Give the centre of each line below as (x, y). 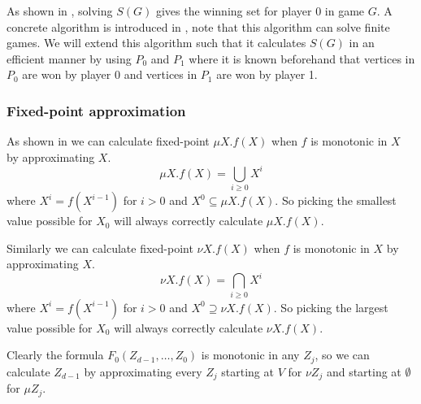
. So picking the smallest (336, 200)
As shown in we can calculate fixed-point (108, 141)
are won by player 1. (267, 74)
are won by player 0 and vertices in (110, 74)
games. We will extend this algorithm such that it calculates (156, 43)
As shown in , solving (60, 11)
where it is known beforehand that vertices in (302, 58)
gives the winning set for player (234, 11)
